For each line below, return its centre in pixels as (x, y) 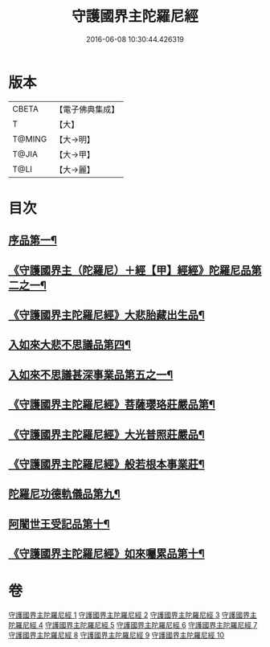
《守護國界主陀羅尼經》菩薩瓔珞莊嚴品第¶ (112, 405)
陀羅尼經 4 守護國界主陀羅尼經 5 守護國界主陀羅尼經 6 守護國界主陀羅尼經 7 (133, 625)
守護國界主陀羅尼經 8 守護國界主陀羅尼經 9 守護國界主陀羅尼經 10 (117, 635)
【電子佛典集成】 (87, 109)
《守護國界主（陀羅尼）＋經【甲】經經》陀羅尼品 (130, 270)
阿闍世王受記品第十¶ (59, 524)
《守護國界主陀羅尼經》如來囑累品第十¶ (106, 554)
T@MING (30, 139)
